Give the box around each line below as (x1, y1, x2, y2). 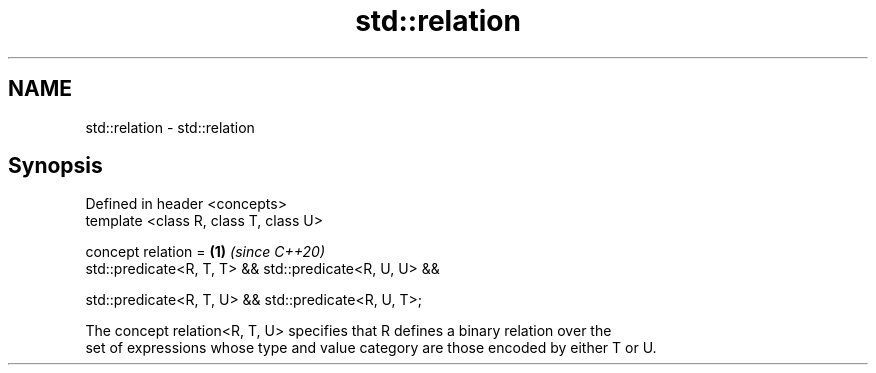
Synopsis (8, 153, 103, 179)
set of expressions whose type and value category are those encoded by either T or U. (85, 339, 657, 357)
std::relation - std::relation (85, 118, 255, 136)
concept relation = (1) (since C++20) (85, 243, 325, 261)
